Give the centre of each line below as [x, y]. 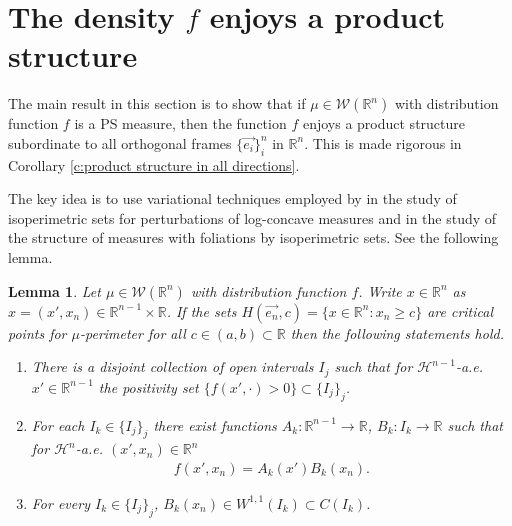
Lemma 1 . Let [54, 290]
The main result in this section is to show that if [157, 103]
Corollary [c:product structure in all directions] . [154, 164]
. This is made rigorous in [383, 142]
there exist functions [215, 424]
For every [60, 502]
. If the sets [201, 310]
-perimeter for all [132, 332]
